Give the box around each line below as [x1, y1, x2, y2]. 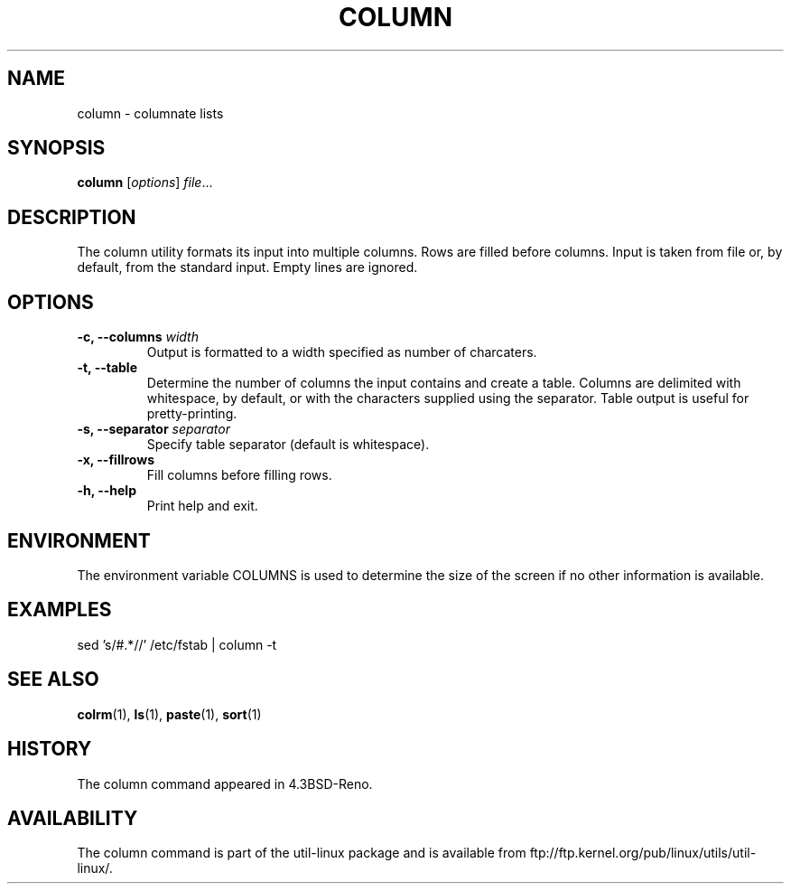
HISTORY [7, 737, 92, 761]
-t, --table [77, 360, 138, 376]
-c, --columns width [77, 329, 199, 345]
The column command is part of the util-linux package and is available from [77, 845, 526, 861]
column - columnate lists [77, 105, 224, 121]
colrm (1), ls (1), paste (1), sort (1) [77, 706, 262, 722]
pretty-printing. [146, 406, 237, 422]
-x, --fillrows [77, 452, 154, 468]
